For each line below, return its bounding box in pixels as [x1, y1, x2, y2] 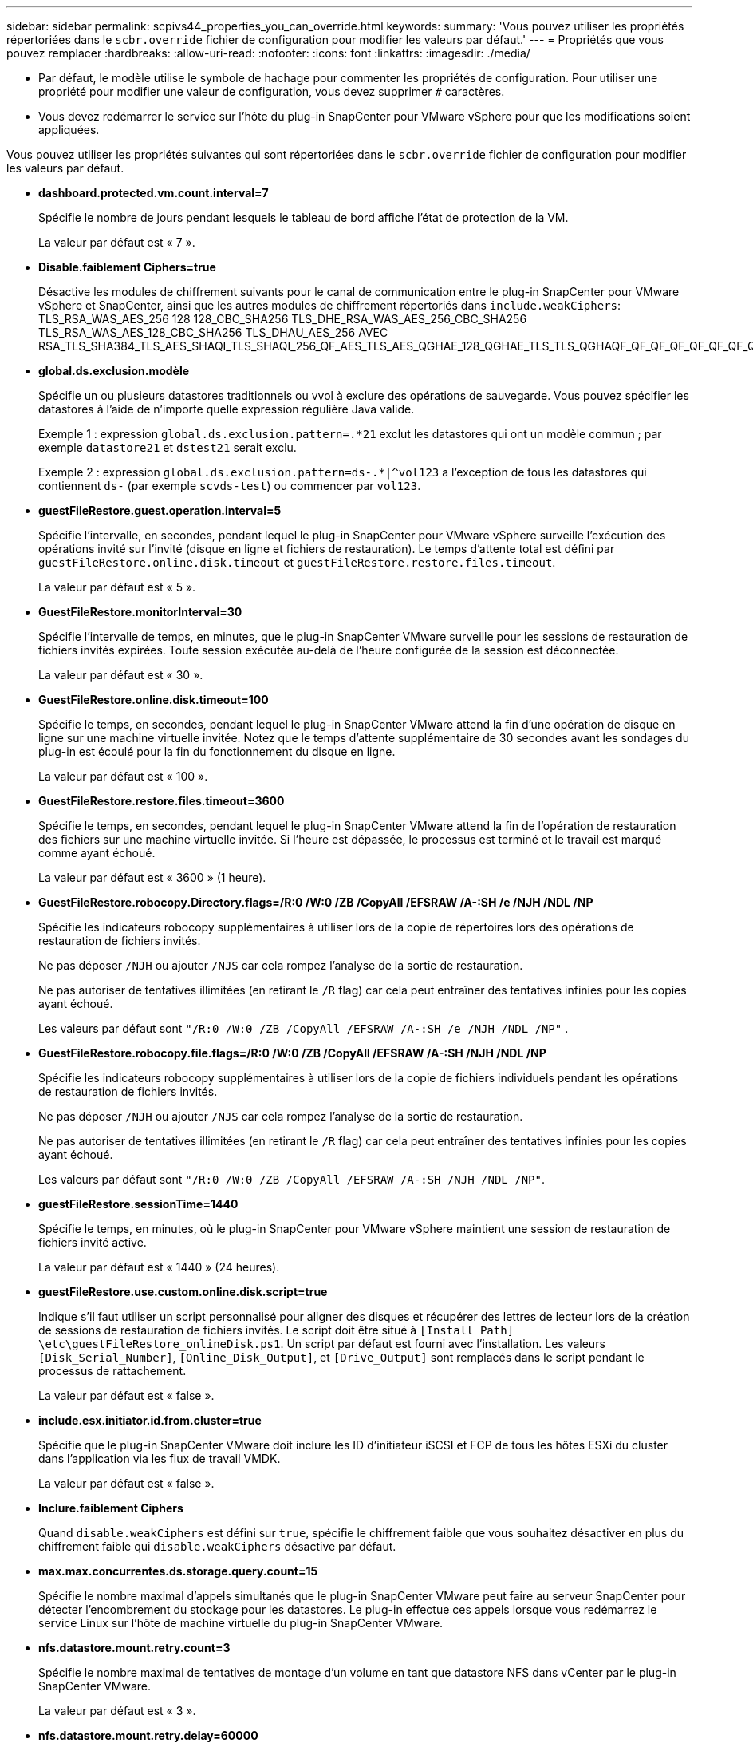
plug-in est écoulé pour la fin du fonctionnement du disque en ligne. [38, 745, 396, 758]
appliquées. [38, 123, 100, 136]
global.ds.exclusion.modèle [38, 364, 190, 377]
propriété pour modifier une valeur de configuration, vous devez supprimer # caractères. [38, 85, 505, 98]
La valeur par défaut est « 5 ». [38, 580, 196, 594]
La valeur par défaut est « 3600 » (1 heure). [38, 871, 266, 884]
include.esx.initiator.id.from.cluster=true [38, 1413, 262, 1427]
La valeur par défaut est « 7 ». [38, 235, 195, 249]
